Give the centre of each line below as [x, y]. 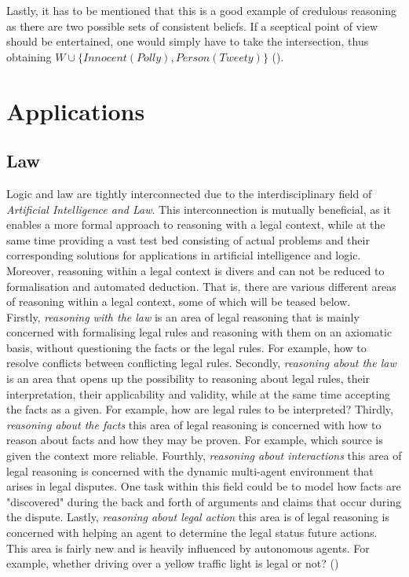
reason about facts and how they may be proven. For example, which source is [195, 440]
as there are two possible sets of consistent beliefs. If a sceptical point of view [192, 26]
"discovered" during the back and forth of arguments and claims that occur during [204, 501]
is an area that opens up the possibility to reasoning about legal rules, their [188, 379]
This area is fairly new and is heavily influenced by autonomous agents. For [188, 548]
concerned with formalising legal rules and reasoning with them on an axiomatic [199, 332]
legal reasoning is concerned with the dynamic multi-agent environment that [190, 470]
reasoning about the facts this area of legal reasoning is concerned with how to [194, 424]
